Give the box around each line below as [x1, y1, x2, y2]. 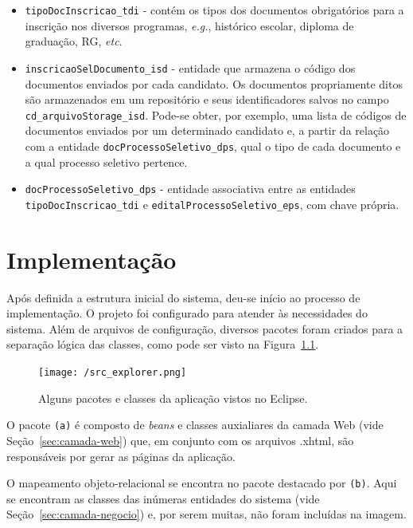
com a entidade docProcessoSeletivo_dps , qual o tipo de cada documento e [25, 137, 401, 154]
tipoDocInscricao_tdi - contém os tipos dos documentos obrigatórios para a [25, 2, 404, 18]
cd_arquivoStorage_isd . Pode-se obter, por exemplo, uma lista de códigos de [25, 106, 407, 123]
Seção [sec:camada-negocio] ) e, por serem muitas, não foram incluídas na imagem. [6, 506, 407, 522]
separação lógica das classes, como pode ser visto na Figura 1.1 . [6, 336, 319, 353]
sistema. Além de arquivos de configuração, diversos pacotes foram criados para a [6, 320, 403, 337]
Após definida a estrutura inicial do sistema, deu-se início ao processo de [6, 289, 360, 305]
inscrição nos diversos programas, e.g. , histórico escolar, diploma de [25, 17, 354, 33]
